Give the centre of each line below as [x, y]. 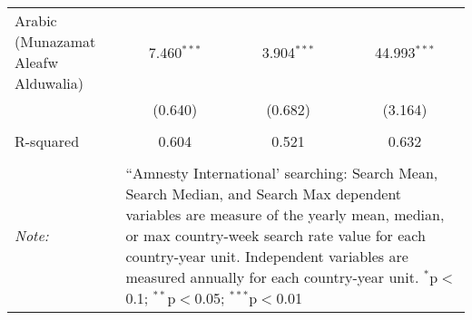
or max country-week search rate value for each [275, 235]
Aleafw [37, 62]
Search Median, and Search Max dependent [264, 194]
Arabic [36, 20]
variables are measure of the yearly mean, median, [285, 214]
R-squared [47, 141]
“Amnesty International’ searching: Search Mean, [282, 173]
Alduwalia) [49, 83]
